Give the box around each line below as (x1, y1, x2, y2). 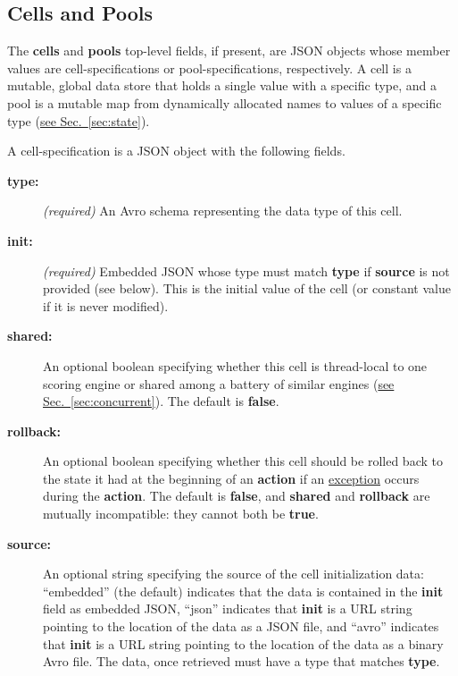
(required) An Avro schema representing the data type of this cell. (43, 201, 403, 220)
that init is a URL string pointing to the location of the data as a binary (43, 634, 444, 653)
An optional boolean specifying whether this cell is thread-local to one (43, 356, 428, 375)
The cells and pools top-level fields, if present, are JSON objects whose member (7, 41, 451, 60)
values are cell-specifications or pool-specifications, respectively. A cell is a (7, 58, 412, 77)
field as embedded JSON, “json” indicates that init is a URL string (43, 599, 412, 618)
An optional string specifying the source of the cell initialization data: (43, 564, 424, 583)
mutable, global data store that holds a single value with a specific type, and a (7, 76, 437, 95)
